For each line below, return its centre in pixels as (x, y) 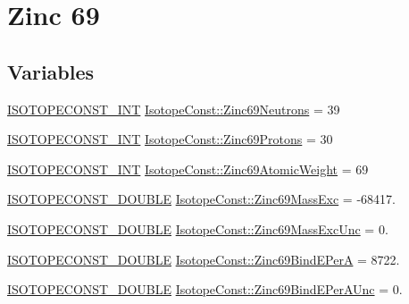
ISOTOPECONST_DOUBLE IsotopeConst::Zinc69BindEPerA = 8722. (204, 259)
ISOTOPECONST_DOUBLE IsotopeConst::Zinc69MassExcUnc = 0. (198, 228)
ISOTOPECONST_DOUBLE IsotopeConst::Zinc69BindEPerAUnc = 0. (205, 289)
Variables (51, 71)
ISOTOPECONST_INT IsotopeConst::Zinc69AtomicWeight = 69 (188, 169)
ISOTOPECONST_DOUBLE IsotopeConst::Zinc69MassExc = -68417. (201, 199)
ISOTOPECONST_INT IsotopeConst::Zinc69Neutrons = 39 (174, 109)
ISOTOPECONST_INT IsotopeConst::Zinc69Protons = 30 (170, 139)
